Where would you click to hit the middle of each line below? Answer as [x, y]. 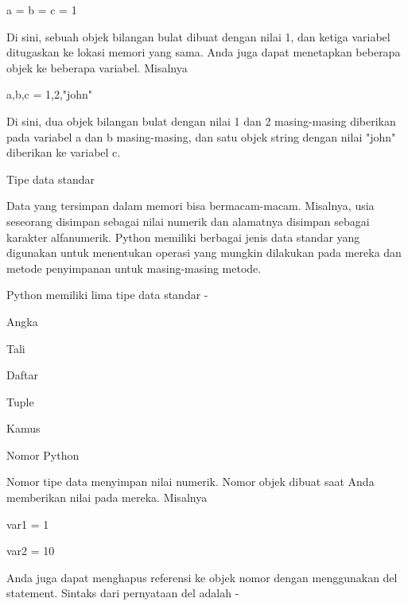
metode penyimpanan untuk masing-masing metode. [134, 268]
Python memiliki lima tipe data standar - [107, 295]
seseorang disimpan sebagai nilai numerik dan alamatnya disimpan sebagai [188, 221]
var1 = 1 [28, 524]
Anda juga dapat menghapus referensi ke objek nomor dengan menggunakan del [202, 577]
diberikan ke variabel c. [64, 152]
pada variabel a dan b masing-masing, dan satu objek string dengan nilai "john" [201, 136]
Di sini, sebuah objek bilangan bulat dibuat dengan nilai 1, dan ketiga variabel [198, 36]
